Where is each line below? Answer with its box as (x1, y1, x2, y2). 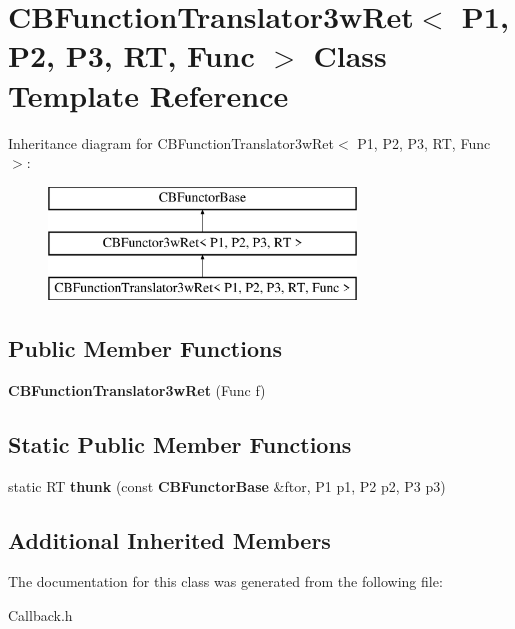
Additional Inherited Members (8, 524, 331, 555)
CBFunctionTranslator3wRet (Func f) (8, 379, 266, 400)
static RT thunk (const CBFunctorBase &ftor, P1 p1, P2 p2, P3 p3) (8, 475, 446, 496)
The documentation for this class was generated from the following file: (8, 571, 443, 592)
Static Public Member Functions (8, 428, 352, 459)
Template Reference (8, 74, 289, 115)
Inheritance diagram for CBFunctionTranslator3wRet (8, 132, 335, 153)
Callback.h (8, 605, 73, 626)
